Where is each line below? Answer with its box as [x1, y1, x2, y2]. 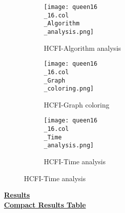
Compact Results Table [4, 199, 86, 210]
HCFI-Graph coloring [44, 99, 110, 109]
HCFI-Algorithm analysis [44, 42, 121, 53]
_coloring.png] [44, 85, 94, 93]
